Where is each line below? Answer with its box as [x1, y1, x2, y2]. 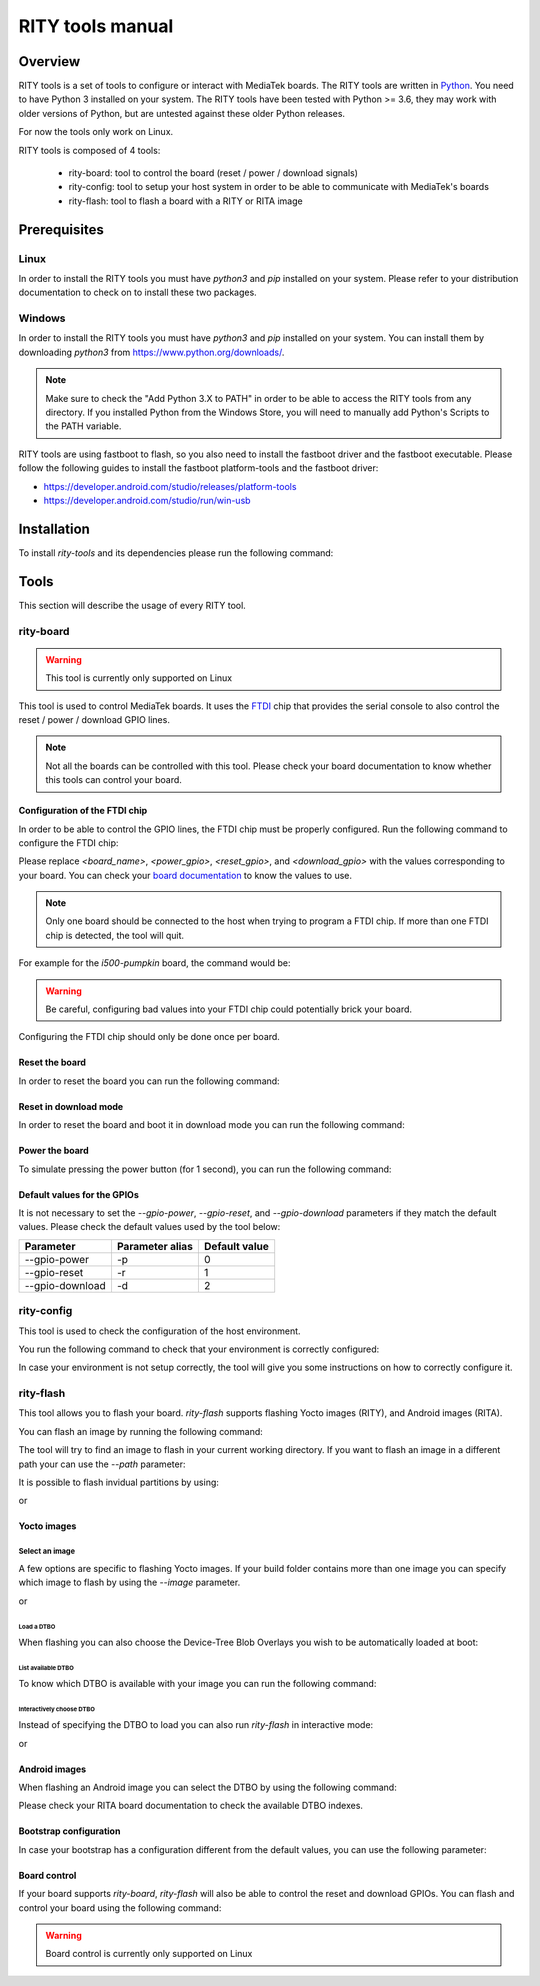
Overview [18, 53, 81, 70]
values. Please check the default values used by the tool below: [18, 1221, 281, 1233]
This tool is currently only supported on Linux [45, 672, 233, 684]
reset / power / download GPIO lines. [18, 713, 170, 725]
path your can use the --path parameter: [18, 1458, 186, 1470]
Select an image [18, 1546, 75, 1557]
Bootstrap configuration [18, 1825, 121, 1837]
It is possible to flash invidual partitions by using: [18, 1476, 220, 1488]
